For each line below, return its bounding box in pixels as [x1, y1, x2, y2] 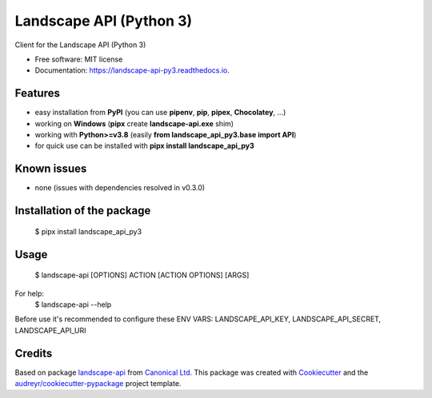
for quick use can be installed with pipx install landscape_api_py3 [34, 141, 255, 151]
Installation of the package [14, 204, 151, 217]
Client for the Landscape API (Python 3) [14, 40, 146, 50]
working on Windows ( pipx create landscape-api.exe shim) [34, 118, 234, 128]
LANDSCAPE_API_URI [14, 325, 86, 335]
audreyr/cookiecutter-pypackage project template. [14, 378, 182, 388]
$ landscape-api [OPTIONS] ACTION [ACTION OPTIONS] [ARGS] [34, 270, 250, 280]
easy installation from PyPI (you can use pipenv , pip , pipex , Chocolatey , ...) [34, 108, 286, 117]
